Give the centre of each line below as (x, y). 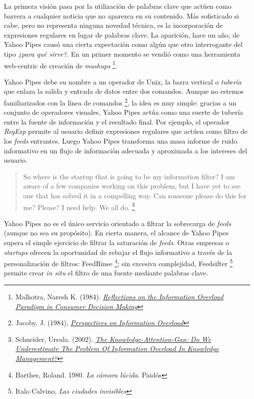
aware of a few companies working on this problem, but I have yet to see (132, 186)
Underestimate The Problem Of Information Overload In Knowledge (117, 348)
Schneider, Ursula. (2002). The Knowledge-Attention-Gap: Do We (113, 339)
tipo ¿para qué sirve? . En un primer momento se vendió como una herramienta (122, 53)
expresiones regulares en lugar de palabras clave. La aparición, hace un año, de (122, 34)
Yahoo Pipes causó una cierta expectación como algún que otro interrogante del (123, 44)
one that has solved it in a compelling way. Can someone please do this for (135, 195)
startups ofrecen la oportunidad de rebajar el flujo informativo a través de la (118, 252)
